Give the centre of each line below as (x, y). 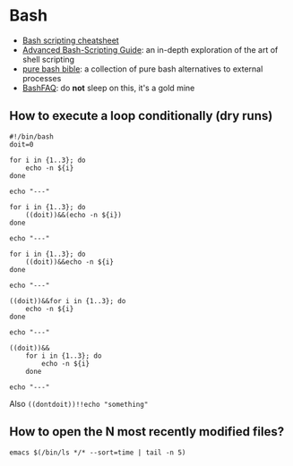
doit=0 (22, 144)
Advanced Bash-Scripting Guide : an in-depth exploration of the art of (150, 49)
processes (42, 78)
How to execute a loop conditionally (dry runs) (141, 116)
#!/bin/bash (31, 136)
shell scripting (48, 59)
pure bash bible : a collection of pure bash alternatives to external (142, 69)
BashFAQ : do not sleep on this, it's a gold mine (108, 88)
